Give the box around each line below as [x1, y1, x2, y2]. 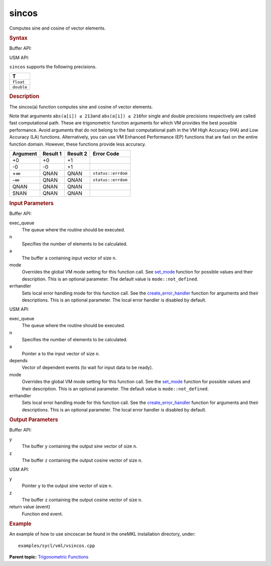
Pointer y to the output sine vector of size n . [22, 483, 113, 489]
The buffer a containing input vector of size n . [22, 255, 117, 261]
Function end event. [22, 511, 63, 517]
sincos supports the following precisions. [9, 63, 97, 70]
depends [9, 358, 28, 364]
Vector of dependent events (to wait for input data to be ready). [22, 364, 153, 371]
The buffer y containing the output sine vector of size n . [22, 443, 138, 449]
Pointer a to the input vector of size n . [22, 350, 100, 356]
